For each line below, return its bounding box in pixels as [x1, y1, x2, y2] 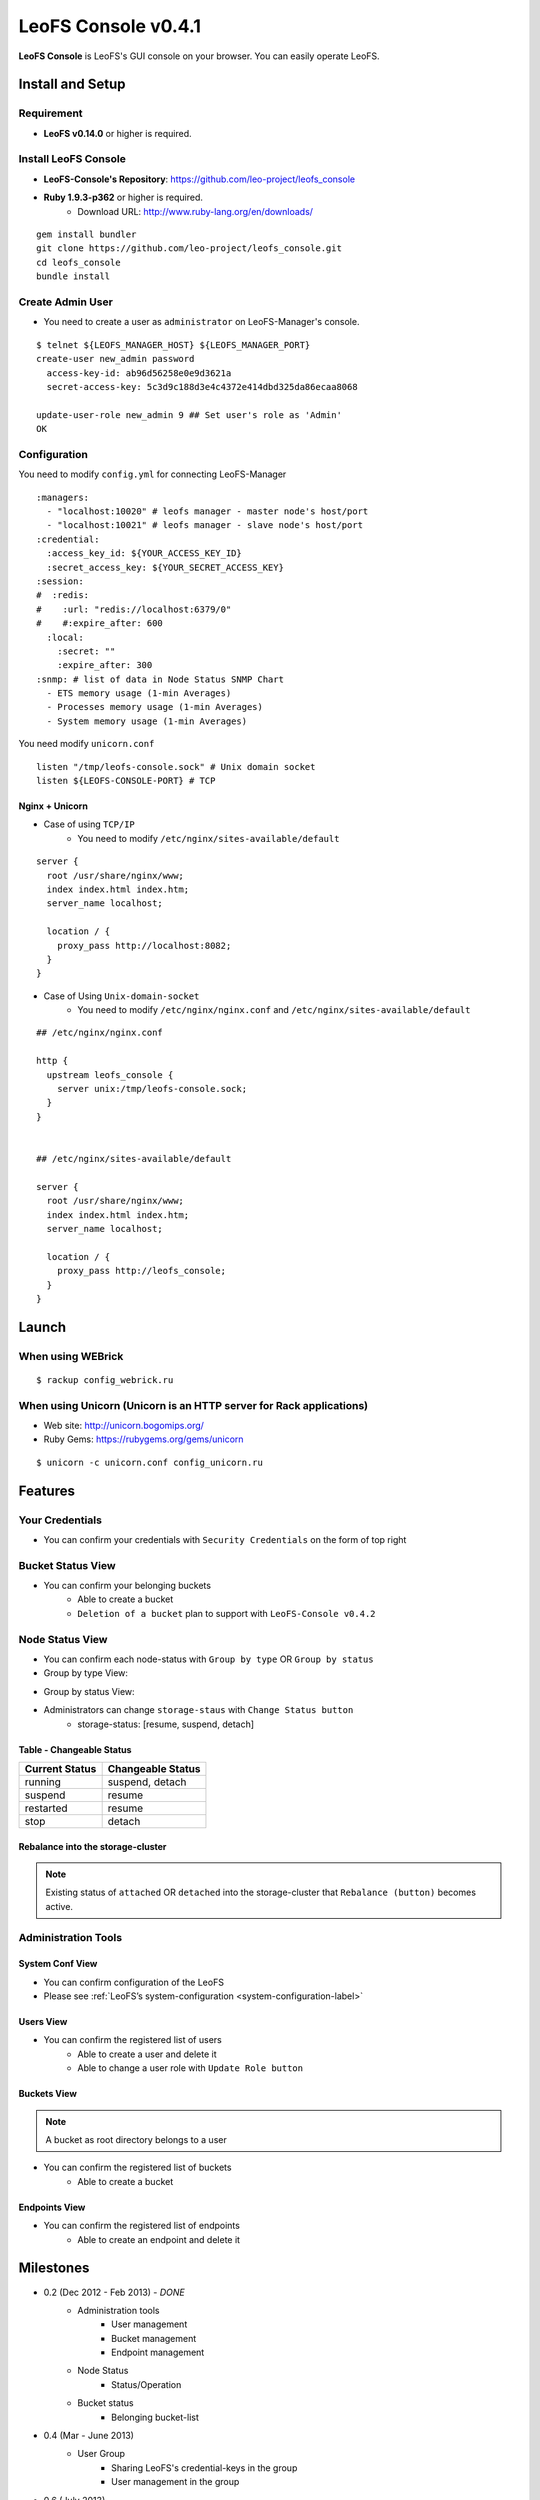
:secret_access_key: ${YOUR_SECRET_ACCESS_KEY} [46, 561, 285, 573]
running [24, 1775, 62, 1789]
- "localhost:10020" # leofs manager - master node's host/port [46, 505, 369, 517]
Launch [18, 1318, 67, 1335]
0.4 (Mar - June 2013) [43, 2430, 135, 2442]
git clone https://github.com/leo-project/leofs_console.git [36, 243, 342, 254]
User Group [77, 2448, 125, 2460]
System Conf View [18, 1958, 98, 1970]
